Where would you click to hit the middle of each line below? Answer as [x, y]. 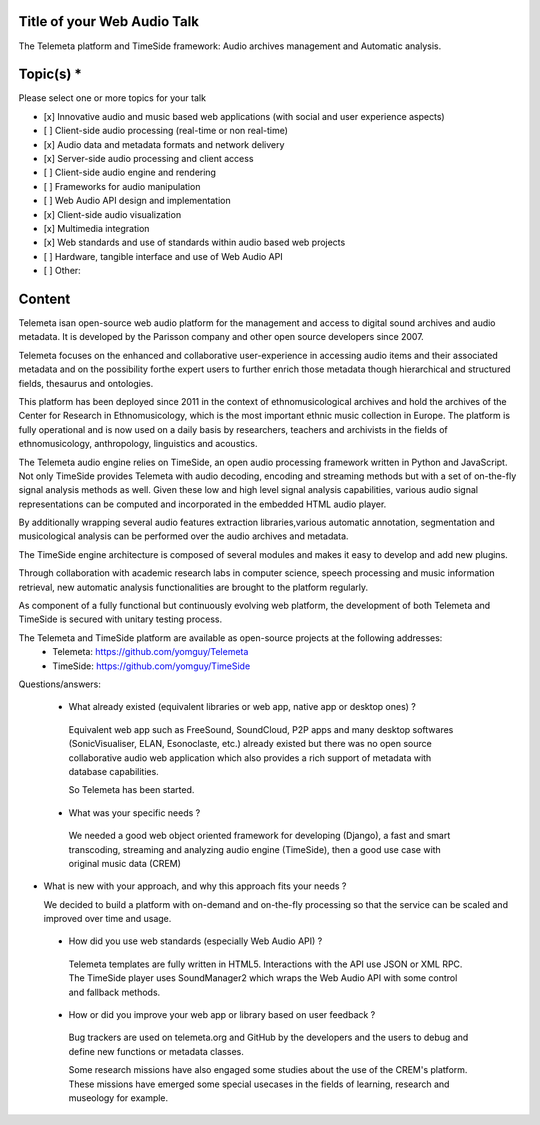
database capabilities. [113, 771]
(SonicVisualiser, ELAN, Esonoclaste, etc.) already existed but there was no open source [250, 744]
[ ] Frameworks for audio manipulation [122, 186]
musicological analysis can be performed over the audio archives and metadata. [183, 536]
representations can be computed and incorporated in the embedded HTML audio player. [202, 504]
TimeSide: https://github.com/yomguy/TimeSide [151, 666]
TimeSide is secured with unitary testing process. [120, 619]
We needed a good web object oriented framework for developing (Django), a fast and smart [259, 836]
